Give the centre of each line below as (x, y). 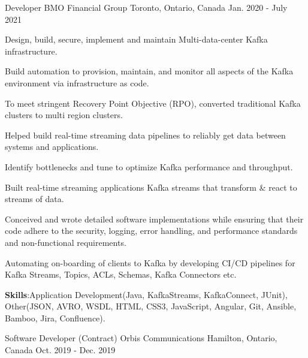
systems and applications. (52, 147)
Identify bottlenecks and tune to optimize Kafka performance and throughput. (149, 166)
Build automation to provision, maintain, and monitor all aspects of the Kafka (149, 71)
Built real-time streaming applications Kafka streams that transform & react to (151, 187)
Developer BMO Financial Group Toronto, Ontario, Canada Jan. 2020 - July (146, 7)
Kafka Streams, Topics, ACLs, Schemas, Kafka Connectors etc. (121, 274)
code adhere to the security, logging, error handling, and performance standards (151, 231)
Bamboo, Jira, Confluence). (55, 318)
